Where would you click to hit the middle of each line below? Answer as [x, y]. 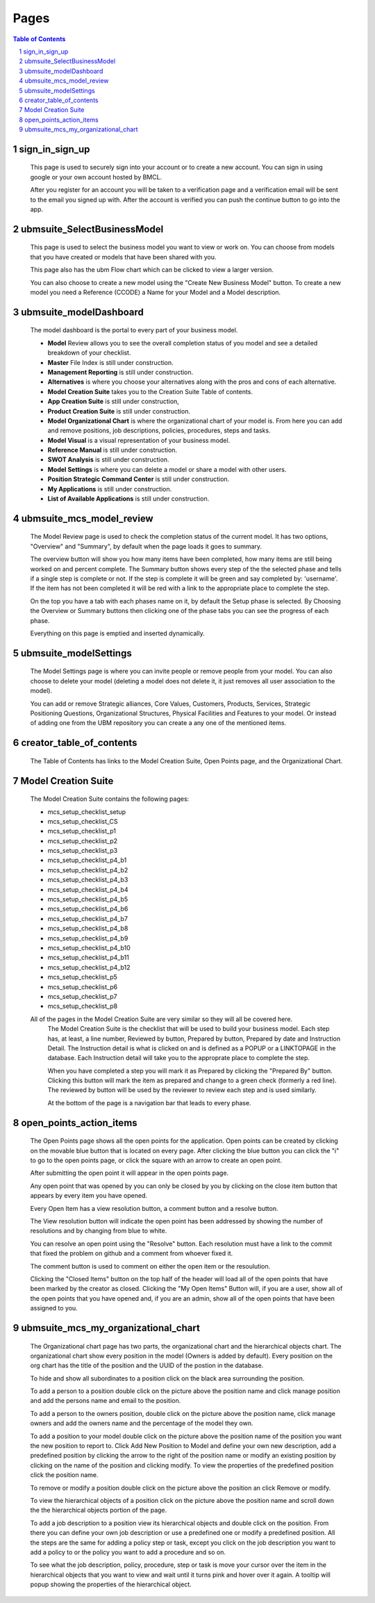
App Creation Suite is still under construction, [114, 401]
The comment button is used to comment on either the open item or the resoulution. [150, 1266]
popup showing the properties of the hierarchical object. [111, 1584]
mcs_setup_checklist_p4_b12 [89, 967]
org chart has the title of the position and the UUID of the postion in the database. [147, 1365]
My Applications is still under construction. [110, 489]
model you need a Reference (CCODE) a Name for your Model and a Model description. [156, 292]
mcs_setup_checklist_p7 [82, 996]
